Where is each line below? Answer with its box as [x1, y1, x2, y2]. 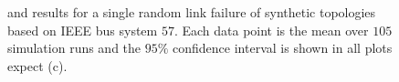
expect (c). [7, 56, 68, 75]
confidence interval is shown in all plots [173, 38, 393, 57]
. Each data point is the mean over [173, 20, 369, 39]
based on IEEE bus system [7, 20, 158, 39]
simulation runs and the [7, 38, 142, 57]
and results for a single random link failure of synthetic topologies [7, 3, 376, 21]
